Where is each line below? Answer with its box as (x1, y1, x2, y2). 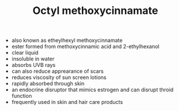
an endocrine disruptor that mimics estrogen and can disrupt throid (11, 86, 174, 94)
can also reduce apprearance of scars (11, 68, 104, 75)
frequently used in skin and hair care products (11, 99, 123, 106)
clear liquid (11, 49, 39, 56)
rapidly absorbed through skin (11, 80, 85, 87)
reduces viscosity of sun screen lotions (11, 74, 106, 81)
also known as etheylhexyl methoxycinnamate (11, 37, 123, 44)
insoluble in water (11, 55, 54, 62)
